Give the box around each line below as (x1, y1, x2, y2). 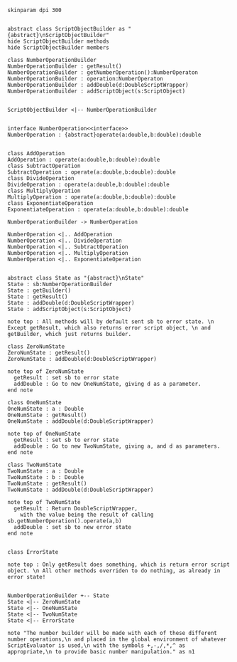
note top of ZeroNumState (7, 368, 84, 375)
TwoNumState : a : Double (7, 468, 84, 475)
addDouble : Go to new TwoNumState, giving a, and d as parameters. (13, 443, 221, 450)
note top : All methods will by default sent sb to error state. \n (7, 318, 214, 325)
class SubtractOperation (7, 162, 81, 169)
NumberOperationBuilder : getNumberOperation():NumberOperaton (7, 69, 199, 76)
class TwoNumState (7, 461, 62, 468)
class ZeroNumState (7, 343, 65, 350)
